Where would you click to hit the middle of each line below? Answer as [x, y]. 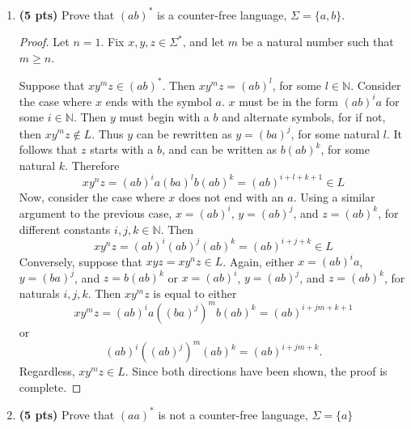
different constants [65, 229]
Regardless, [47, 371]
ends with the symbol [159, 101]
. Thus [108, 133]
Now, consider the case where [92, 196]
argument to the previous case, [95, 212]
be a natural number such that [318, 42]
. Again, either [258, 261]
